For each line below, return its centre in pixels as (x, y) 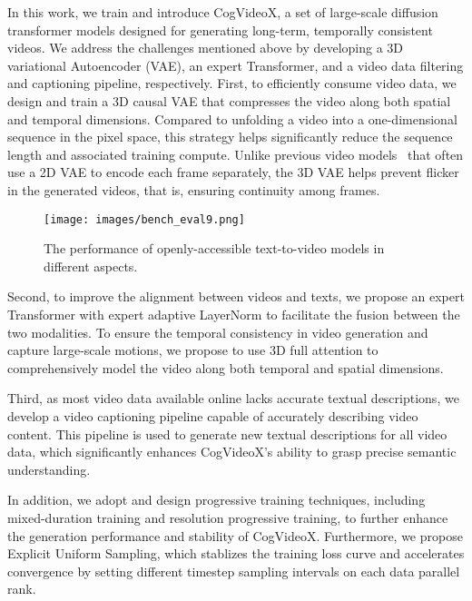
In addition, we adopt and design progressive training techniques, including (216, 500)
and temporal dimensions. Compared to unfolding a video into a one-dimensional (232, 118)
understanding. (49, 469)
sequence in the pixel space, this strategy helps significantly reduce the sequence (230, 137)
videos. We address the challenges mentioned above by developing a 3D (206, 48)
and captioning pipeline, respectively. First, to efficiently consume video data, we (232, 83)
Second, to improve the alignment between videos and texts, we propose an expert (236, 296)
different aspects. (91, 266)
